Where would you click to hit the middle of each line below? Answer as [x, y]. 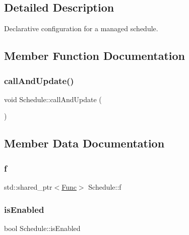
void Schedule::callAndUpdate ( [53, 99]
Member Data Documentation [84, 143]
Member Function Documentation [95, 56]
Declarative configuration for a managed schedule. [81, 28]
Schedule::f [105, 186]
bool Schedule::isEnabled [42, 228]
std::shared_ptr [28, 186]
